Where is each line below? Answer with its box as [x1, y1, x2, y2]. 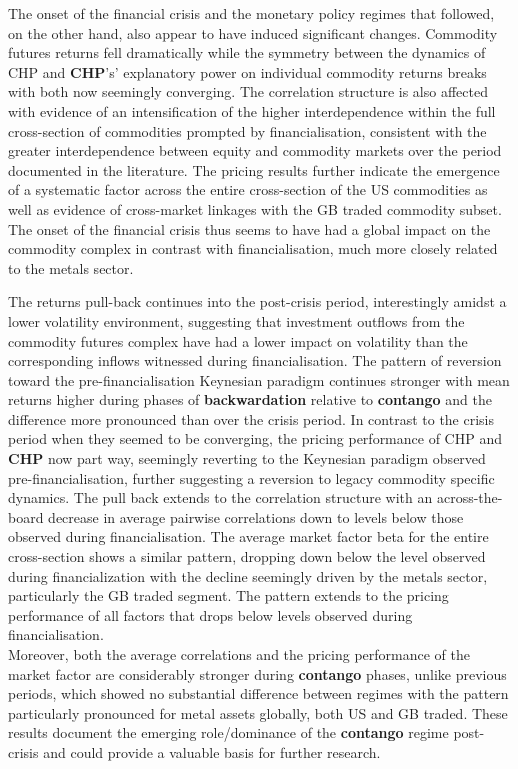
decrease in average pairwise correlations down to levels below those [48, 506, 464, 527]
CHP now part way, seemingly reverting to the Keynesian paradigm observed [8, 448, 486, 469]
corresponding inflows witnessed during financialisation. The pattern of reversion [8, 350, 502, 371]
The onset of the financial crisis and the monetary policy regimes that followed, [8, 3, 495, 23]
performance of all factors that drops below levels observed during [8, 604, 413, 625]
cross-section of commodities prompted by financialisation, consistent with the [8, 120, 487, 141]
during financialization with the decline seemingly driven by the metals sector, [8, 565, 488, 586]
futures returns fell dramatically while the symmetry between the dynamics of [8, 42, 486, 63]
